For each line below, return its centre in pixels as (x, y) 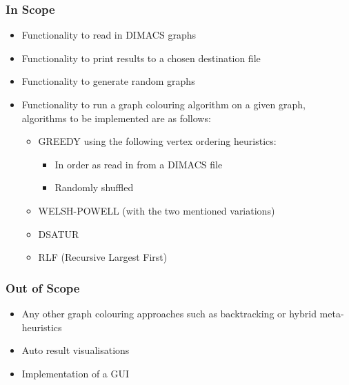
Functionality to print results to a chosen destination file (141, 58)
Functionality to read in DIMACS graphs (109, 35)
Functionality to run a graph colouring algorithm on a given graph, (163, 104)
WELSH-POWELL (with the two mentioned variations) (157, 210)
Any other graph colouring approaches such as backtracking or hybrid (169, 313)
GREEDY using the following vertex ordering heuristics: (157, 141)
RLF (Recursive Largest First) (103, 257)
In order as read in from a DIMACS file (139, 164)
